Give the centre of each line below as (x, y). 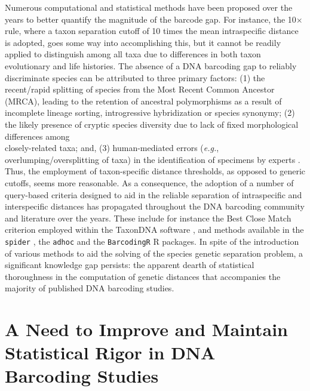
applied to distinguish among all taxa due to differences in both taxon (133, 54)
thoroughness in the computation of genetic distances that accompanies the (143, 276)
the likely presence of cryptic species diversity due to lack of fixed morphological (152, 124)
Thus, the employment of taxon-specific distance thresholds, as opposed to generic (155, 171)
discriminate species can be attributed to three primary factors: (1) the (135, 77)
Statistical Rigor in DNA (110, 352)
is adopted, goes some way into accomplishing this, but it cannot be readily (143, 42)
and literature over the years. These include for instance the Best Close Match (148, 218)
